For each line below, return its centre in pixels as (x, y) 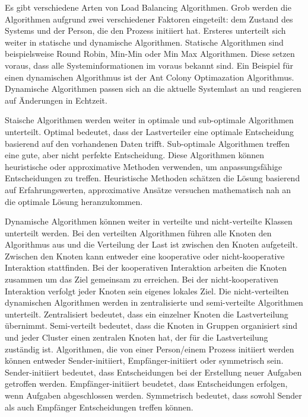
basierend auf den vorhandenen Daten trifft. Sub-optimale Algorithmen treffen (147, 143)
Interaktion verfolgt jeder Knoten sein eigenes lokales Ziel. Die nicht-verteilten (147, 291)
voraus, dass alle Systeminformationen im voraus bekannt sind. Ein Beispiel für (149, 65)
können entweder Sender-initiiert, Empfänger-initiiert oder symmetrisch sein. (144, 360)
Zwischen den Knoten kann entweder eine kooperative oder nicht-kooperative (145, 256)
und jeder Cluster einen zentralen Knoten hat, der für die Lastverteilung (136, 337)
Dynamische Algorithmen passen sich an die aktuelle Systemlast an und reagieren (153, 89)
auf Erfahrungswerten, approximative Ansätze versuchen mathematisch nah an (148, 189)
